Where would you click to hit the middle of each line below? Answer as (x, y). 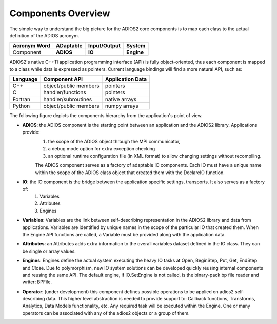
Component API (63, 79)
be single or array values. (49, 251)
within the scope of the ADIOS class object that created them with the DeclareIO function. (130, 173)
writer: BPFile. (37, 282)
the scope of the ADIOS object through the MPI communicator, (114, 142)
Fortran (22, 99)
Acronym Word (32, 46)
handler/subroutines (68, 99)
